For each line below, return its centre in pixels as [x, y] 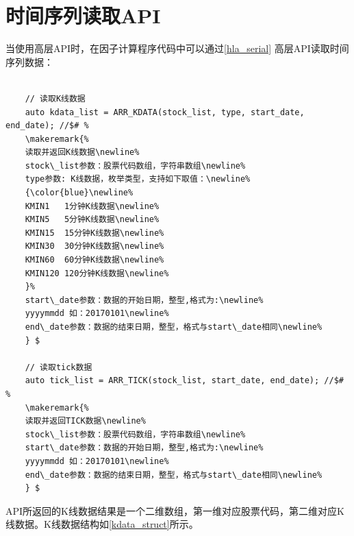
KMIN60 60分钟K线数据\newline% [94, 260]
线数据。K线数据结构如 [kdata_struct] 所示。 [102, 524]
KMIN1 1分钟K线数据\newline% [92, 206]
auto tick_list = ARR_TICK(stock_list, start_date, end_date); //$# [184, 381]
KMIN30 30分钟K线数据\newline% [94, 246]
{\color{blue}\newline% [79, 193]
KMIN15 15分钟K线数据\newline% [94, 233]
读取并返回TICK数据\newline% [85, 421]
